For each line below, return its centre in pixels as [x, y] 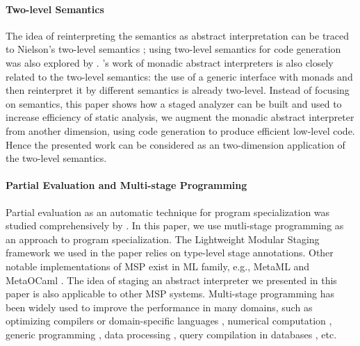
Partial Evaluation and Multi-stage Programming [126, 185]
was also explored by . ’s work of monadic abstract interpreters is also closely [170, 62]
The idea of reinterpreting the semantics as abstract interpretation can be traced [178, 35]
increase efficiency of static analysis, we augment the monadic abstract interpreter [180, 117]
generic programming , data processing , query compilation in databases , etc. [171, 334]
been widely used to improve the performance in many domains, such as [159, 307]
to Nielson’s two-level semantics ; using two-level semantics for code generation [173, 49]
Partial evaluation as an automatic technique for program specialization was [168, 212]
